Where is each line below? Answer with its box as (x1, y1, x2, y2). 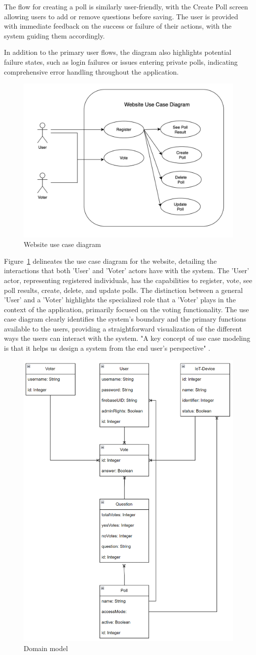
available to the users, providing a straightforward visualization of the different (4, 323, 242, 333)
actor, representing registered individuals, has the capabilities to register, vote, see (4, 275, 253, 285)
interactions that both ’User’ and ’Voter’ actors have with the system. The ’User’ (4, 265, 249, 276)
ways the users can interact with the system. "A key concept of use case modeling (4, 333, 251, 343)
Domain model (24, 643, 68, 654)
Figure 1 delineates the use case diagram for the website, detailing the (4, 255, 217, 266)
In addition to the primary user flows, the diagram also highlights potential (4, 47, 231, 57)
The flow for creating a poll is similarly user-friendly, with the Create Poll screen (4, 1, 248, 11)
